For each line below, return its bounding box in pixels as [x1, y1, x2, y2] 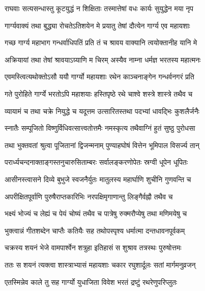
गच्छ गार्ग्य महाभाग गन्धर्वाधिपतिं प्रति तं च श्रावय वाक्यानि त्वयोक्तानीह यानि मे [5, 37, 197, 48]
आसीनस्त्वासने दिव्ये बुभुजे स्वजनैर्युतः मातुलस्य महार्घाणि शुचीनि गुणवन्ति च [5, 173, 191, 184]
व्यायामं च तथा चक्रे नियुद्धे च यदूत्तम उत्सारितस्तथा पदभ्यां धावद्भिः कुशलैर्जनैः [5, 105, 199, 116]
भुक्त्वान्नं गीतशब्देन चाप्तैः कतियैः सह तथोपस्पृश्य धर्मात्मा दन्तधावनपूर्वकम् [5, 225, 185, 236]
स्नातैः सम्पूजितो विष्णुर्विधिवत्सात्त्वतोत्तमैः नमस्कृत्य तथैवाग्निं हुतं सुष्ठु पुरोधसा [5, 123, 195, 133]
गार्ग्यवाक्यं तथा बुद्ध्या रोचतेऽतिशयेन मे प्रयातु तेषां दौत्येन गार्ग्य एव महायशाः [5, 20, 190, 31]
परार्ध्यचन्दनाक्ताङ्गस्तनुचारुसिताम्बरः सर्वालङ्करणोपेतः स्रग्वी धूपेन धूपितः [5, 157, 188, 167]
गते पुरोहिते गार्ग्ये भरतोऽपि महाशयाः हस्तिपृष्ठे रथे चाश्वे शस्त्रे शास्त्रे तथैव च [5, 88, 193, 99]
